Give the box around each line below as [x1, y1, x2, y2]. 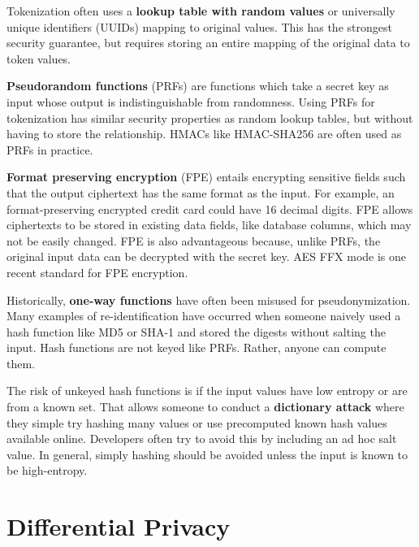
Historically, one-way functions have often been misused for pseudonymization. [6, 291, 411, 308]
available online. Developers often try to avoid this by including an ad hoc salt [6, 430, 397, 447]
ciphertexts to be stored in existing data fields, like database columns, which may [6, 216, 412, 233]
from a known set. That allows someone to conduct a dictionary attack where [6, 398, 404, 415]
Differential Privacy [6, 510, 231, 543]
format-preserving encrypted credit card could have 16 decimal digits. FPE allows [6, 200, 413, 217]
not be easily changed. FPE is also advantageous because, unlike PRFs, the [6, 232, 381, 249]
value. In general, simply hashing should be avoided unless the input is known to [6, 445, 408, 462]
